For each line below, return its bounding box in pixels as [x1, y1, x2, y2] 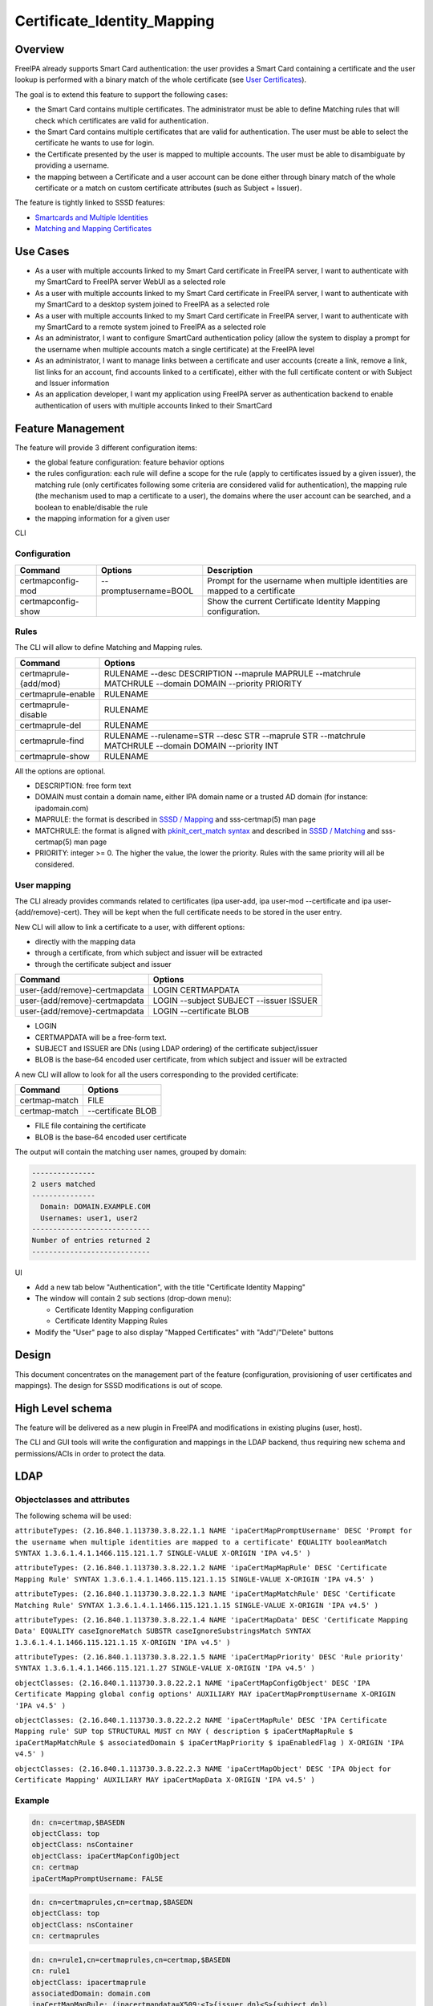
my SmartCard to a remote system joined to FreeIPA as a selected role [34, 322, 266, 331]
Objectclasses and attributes [14, 1494, 130, 1505]
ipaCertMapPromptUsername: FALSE [31, 1874, 164, 1883]
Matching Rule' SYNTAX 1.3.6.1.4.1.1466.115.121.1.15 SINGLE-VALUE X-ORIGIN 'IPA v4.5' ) [14, 1601, 378, 1610]
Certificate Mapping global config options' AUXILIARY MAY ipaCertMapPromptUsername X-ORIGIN [14, 1690, 396, 1699]
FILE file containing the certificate [34, 1121, 147, 1131]
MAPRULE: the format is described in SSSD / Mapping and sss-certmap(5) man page [34, 814, 316, 824]
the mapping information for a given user [34, 514, 170, 523]
